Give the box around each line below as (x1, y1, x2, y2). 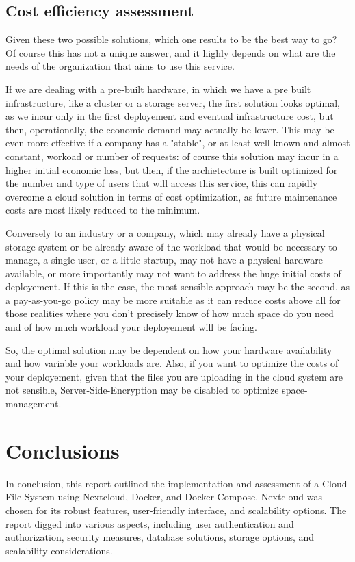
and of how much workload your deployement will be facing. (5, 320, 257, 334)
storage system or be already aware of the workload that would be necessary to (5, 239, 337, 253)
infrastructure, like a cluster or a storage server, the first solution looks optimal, (5, 95, 340, 110)
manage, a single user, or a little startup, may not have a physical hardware (5, 253, 324, 267)
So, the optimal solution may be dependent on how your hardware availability (5, 342, 332, 357)
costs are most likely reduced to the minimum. (5, 203, 200, 217)
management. (5, 396, 62, 411)
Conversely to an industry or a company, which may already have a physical (5, 225, 325, 240)
